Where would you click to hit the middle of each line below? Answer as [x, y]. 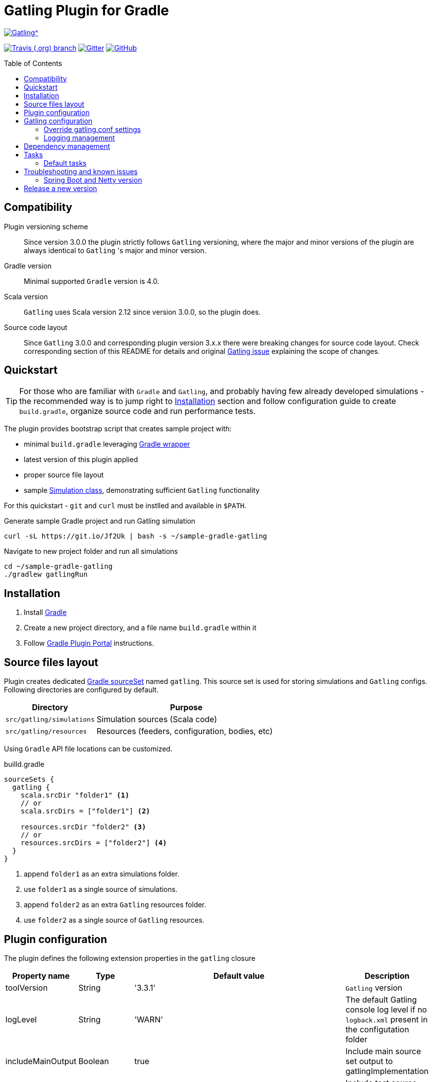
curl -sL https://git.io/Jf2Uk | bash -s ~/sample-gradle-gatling [136, 536]
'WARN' [149, 1019]
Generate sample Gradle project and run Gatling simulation [100, 521]
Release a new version [60, 188]
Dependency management [67, 146]
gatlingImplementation [387, 1071]
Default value [239, 976]
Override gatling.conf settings [92, 129]
